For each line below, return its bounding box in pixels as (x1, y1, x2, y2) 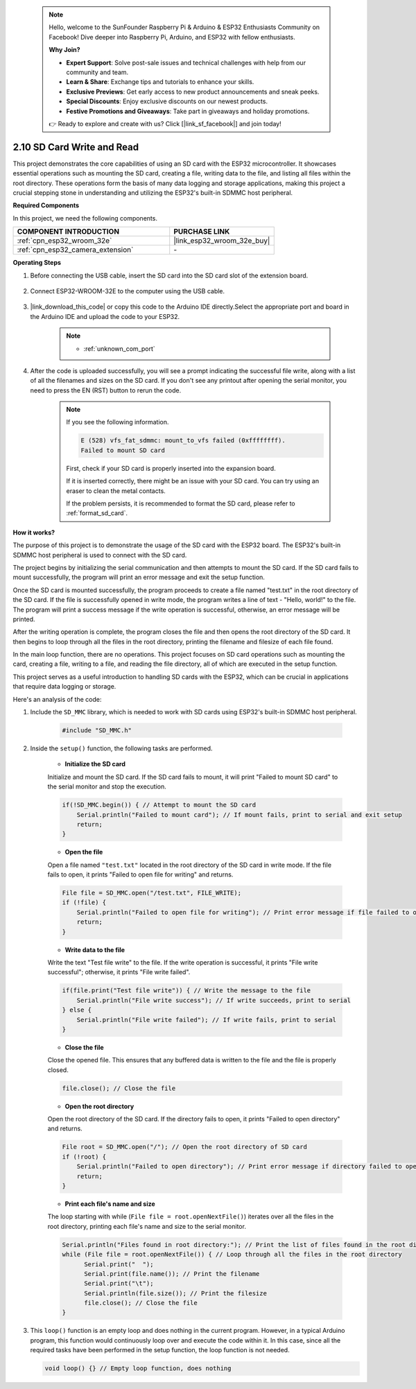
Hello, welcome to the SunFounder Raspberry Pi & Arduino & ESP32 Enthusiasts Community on (49, 23, 320, 31)
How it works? (12, 528, 55, 537)
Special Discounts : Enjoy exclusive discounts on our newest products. (66, 97, 268, 105)
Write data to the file (64, 945, 125, 954)
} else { (62, 1006, 92, 1014)
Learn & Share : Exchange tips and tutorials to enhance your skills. (66, 78, 254, 86)
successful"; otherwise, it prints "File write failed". (47, 968, 191, 976)
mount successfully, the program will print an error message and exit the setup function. (12, 573, 265, 582)
